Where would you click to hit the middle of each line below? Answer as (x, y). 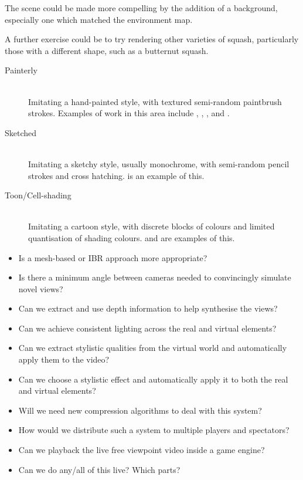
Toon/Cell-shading (38, 195)
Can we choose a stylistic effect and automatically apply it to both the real (153, 379)
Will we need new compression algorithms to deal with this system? (140, 410)
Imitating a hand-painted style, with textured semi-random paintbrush (155, 101)
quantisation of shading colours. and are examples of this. (132, 237)
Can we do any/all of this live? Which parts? (99, 469)
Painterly (21, 70)
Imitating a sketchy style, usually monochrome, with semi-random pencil (159, 163)
